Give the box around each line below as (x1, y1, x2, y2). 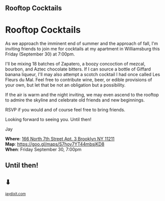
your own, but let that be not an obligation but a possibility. (5, 82, 126, 88)
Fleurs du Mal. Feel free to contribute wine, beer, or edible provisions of (5, 77, 153, 83)
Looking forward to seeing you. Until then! (5, 116, 92, 122)
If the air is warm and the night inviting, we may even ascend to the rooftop (5, 92, 159, 98)
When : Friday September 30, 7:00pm (5, 146, 82, 152)
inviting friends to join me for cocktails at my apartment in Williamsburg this (5, 46, 160, 52)
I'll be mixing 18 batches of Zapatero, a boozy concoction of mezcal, (5, 61, 146, 67)
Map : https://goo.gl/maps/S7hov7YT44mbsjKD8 (5, 141, 105, 147)
